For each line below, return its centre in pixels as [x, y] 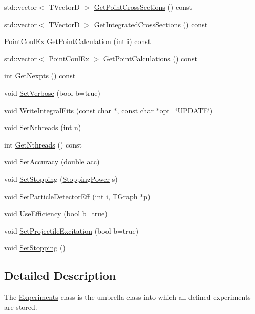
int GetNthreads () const [43, 144]
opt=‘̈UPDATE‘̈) [186, 110]
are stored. [21, 307]
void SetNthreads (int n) [43, 127]
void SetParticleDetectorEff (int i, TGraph [71, 196]
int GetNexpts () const [40, 76]
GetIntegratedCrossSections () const [151, 24]
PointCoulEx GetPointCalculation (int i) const [78, 41]
